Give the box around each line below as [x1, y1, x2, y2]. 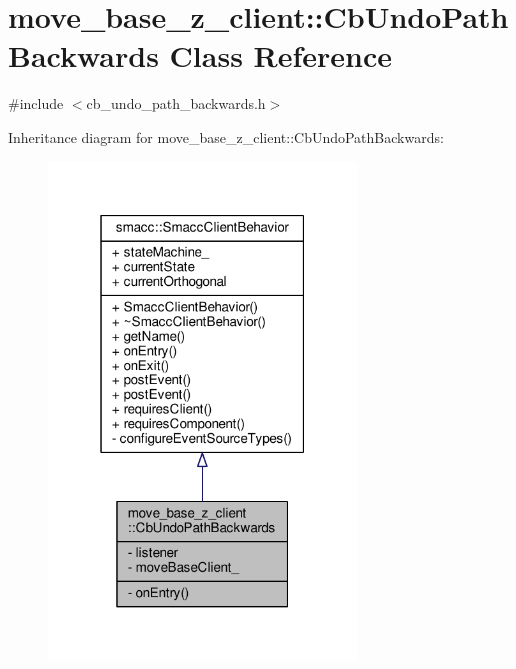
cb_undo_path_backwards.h [86, 93, 266, 114]
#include [8, 93, 64, 114]
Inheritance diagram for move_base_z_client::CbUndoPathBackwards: [8, 126, 444, 147]
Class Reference [169, 35, 393, 76]
